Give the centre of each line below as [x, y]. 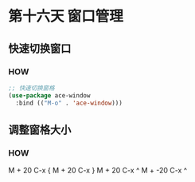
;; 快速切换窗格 [31, 88]
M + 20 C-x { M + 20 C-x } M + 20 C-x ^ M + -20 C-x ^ [98, 170]
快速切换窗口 [40, 48]
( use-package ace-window [49, 95]
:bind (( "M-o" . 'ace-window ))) [69, 103]
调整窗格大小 [40, 130]
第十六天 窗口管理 [66, 16]
